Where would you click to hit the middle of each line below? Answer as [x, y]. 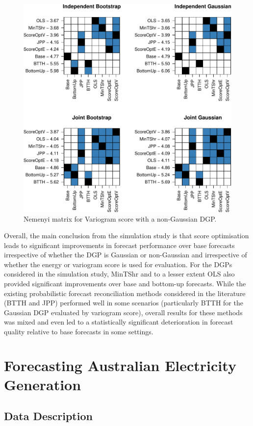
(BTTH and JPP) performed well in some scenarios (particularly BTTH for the [124, 303]
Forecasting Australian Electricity [120, 365]
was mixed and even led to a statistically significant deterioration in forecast [119, 322]
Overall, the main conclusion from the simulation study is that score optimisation [126, 236]
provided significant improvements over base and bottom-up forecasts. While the [125, 284]
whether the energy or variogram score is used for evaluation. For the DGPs [118, 264]
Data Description [48, 415]
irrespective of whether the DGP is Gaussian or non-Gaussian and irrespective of [126, 255]
